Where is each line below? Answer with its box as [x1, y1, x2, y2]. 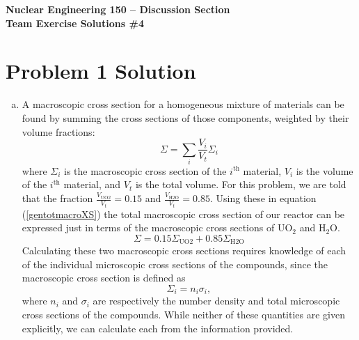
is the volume [296, 163, 353, 178]
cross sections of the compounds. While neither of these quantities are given [22, 307, 345, 322]
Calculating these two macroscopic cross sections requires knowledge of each [22, 243, 346, 258]
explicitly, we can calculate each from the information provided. [22, 320, 294, 335]
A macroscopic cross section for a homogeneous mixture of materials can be [22, 97, 344, 111]
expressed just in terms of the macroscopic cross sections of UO [22, 220, 293, 235]
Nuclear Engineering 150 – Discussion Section [6, 2, 230, 16]
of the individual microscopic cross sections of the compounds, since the [22, 256, 328, 271]
